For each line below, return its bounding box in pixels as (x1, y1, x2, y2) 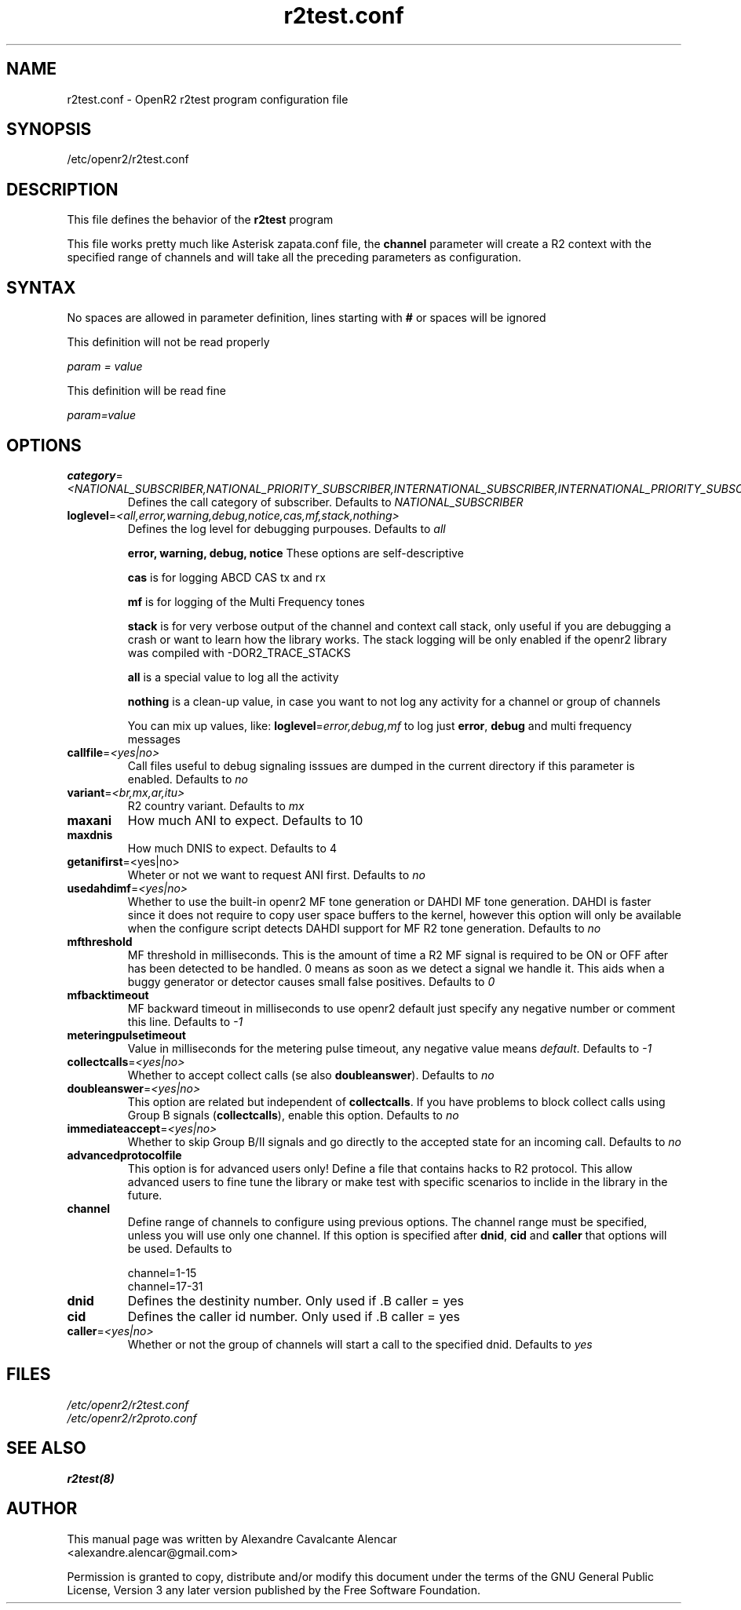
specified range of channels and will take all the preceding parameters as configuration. (67, 250, 522, 265)
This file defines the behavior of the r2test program (67, 213, 334, 227)
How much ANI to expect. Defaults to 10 (127, 812, 363, 828)
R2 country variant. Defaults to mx (127, 798, 305, 812)
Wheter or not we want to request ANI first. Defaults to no (127, 867, 425, 882)
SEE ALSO (6, 1438, 86, 1458)
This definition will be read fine (67, 384, 226, 398)
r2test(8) (67, 1471, 115, 1485)
